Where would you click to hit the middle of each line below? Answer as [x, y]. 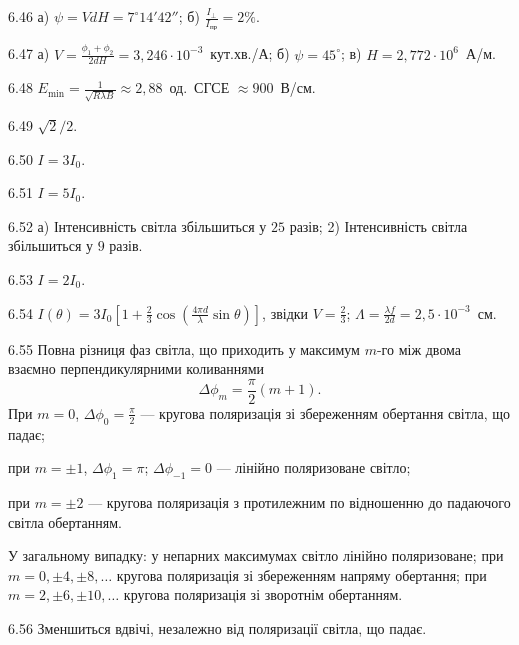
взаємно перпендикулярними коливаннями [136, 368]
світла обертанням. [65, 521]
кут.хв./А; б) [250, 53]
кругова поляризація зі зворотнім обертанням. [263, 594]
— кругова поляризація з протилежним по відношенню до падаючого [299, 502]
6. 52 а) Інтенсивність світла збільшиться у [137, 225]
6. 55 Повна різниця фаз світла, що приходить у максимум [184, 348]
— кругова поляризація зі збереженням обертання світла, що [325, 412]
